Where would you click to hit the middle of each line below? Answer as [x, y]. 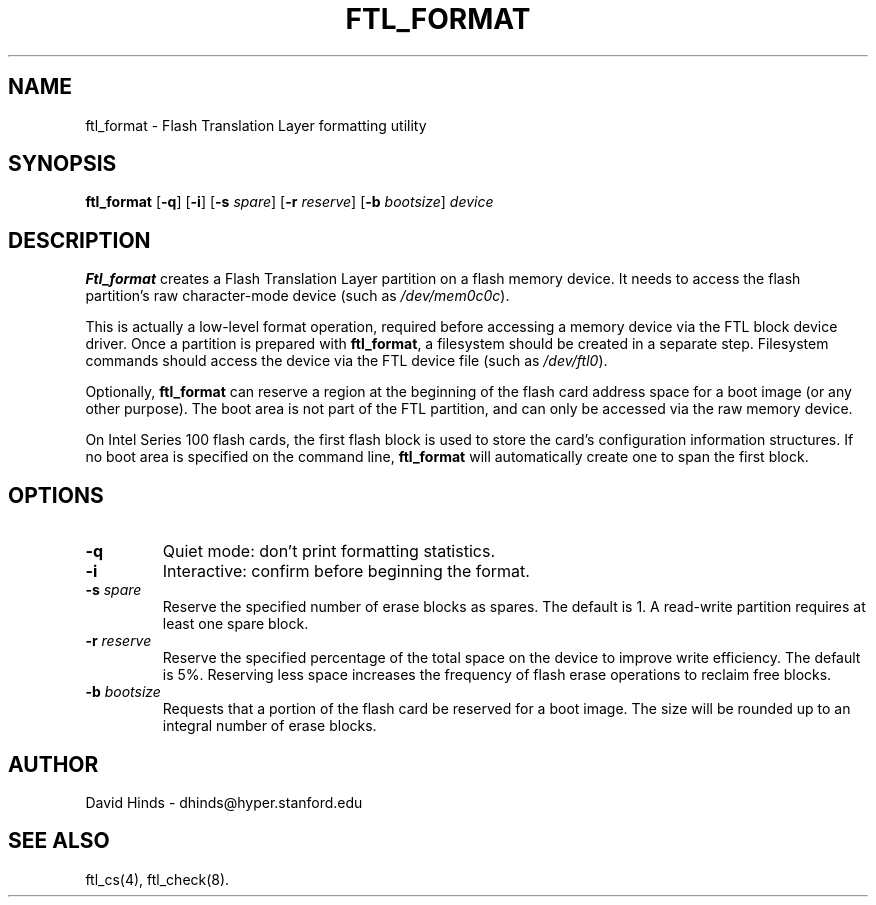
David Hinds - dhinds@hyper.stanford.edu [224, 802]
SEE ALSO [59, 841]
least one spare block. [235, 624]
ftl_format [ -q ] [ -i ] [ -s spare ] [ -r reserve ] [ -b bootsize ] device [289, 202]
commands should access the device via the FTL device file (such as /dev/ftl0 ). [346, 361]
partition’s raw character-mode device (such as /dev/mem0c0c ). [297, 296]
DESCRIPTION [79, 240]
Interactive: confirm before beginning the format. [346, 571]
